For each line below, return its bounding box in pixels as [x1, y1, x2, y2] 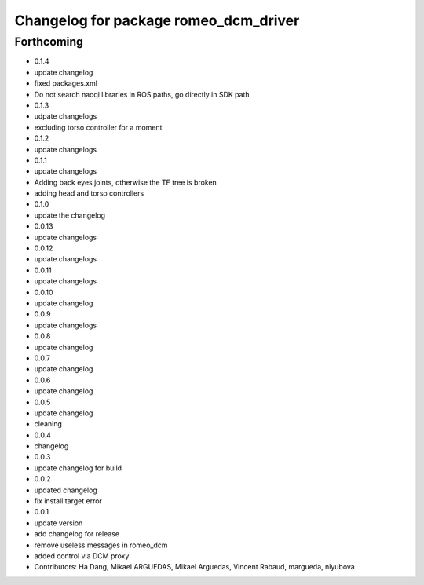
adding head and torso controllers [34, 188, 144, 198]
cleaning [34, 419, 63, 429]
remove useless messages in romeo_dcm [34, 540, 168, 550]
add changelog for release [34, 529, 120, 539]
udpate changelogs [34, 112, 97, 121]
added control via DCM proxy [34, 550, 130, 561]
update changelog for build [34, 463, 122, 473]
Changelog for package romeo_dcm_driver [14, 12, 300, 29]
